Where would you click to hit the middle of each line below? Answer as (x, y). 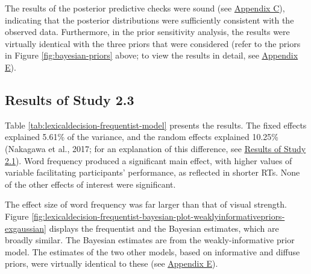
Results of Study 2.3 (70, 99)
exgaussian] (26, 228)
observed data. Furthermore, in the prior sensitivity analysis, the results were (147, 32)
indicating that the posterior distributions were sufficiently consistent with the (149, 20)
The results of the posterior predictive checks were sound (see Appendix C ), (145, 8)
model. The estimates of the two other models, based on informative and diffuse (152, 251)
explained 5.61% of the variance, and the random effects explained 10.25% (142, 137)
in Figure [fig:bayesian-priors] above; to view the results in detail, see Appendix (152, 55)
